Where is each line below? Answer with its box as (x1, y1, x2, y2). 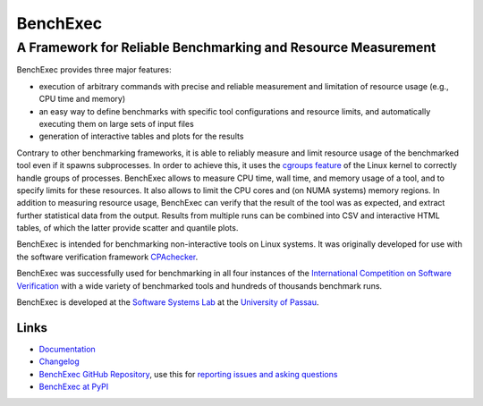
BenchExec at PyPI (38, 381, 109, 393)
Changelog (38, 356, 80, 367)
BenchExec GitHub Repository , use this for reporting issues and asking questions (38, 368, 338, 379)
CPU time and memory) (38, 94, 126, 105)
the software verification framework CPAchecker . (16, 251, 199, 262)
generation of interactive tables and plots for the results (38, 131, 244, 142)
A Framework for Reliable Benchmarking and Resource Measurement (16, 39, 436, 55)
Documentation (38, 343, 96, 354)
